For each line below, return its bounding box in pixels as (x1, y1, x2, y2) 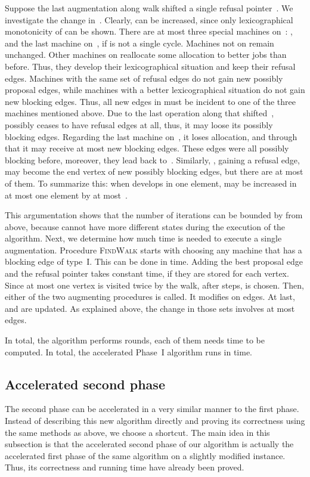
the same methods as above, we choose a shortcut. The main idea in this (5, 426, 270, 438)
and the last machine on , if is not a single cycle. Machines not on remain (5, 36, 274, 49)
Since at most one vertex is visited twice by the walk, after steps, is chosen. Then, (5, 278, 304, 291)
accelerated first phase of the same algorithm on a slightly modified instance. (5, 449, 286, 461)
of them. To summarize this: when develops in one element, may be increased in (5, 176, 297, 189)
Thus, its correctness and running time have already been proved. (5, 461, 244, 473)
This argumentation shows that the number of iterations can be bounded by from (5, 209, 303, 221)
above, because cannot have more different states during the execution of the (5, 220, 286, 233)
